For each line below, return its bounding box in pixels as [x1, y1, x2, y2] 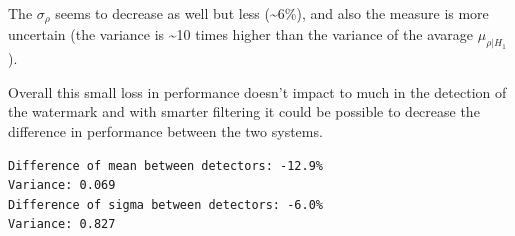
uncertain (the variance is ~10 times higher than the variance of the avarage [8, 24, 474, 45]
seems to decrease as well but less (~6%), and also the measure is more [55, 3, 489, 23]
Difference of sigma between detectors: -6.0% [8, 197, 323, 212]
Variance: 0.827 [8, 217, 116, 232]
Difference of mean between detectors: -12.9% [8, 158, 323, 173]
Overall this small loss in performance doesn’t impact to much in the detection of [8, 81, 507, 102]
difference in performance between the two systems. [8, 121, 323, 142]
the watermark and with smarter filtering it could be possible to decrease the [8, 101, 480, 122]
